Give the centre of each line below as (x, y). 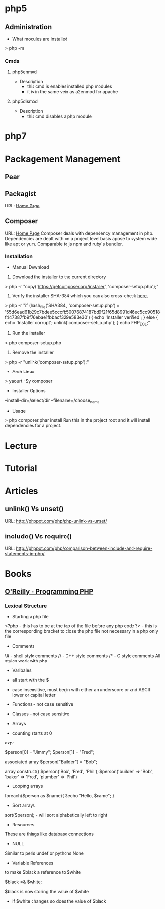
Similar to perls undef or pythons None (44, 853)
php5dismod (25, 101)
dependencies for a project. (33, 426)
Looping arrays (28, 786)
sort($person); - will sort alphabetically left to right (56, 815)
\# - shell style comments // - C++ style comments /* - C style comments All (83, 656)
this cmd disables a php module (59, 116)
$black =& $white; (24, 882)
